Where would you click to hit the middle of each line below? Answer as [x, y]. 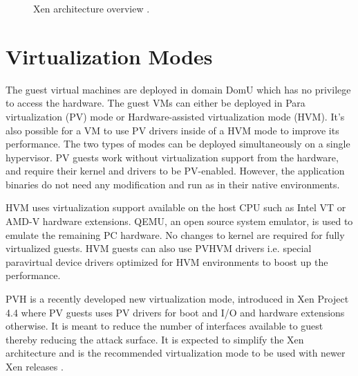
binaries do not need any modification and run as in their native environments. [173, 184]
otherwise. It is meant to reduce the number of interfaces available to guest [164, 326]
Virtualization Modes [109, 56]
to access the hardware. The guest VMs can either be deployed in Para [156, 103]
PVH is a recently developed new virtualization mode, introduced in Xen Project [177, 299]
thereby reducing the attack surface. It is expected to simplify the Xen [155, 339]
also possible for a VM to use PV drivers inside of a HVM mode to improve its [172, 130]
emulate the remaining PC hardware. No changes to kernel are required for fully [175, 234]
